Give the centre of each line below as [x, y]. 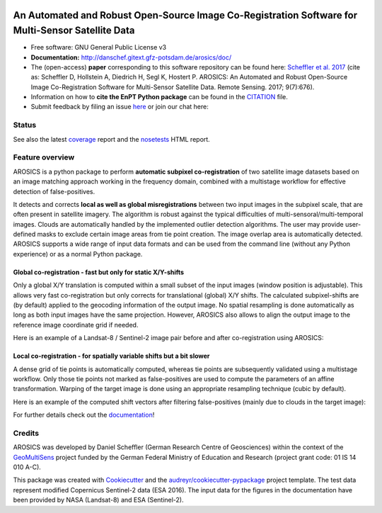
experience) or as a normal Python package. [78, 254]
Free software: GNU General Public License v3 [99, 47]
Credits [26, 433]
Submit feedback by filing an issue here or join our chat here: [120, 107]
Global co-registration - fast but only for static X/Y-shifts [98, 272]
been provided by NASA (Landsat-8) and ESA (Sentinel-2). [98, 500]
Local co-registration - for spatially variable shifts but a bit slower [111, 356]
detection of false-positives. [54, 191]
